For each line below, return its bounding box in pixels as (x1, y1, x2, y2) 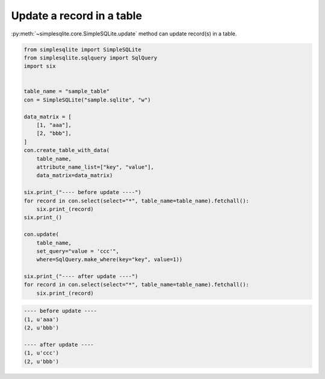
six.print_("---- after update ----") (23, 273, 138, 280)
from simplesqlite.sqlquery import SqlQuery (23, 54, 158, 61)
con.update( (23, 231, 60, 238)
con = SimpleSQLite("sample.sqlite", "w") (23, 96, 151, 103)
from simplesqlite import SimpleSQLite (23, 46, 141, 53)
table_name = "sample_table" (23, 88, 110, 95)
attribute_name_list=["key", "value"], (36, 164, 155, 171)
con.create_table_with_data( (23, 147, 110, 154)
